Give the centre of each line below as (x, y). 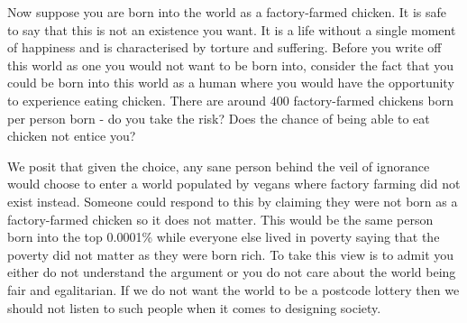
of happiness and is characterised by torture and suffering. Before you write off (224, 47)
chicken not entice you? (72, 136)
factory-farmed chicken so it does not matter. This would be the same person (220, 219)
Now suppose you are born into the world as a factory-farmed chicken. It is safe (227, 12)
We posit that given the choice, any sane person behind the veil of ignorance (219, 166)
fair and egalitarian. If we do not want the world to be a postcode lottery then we (233, 289)
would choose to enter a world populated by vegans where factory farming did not (234, 184)
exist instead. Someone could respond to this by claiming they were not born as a (233, 201)
